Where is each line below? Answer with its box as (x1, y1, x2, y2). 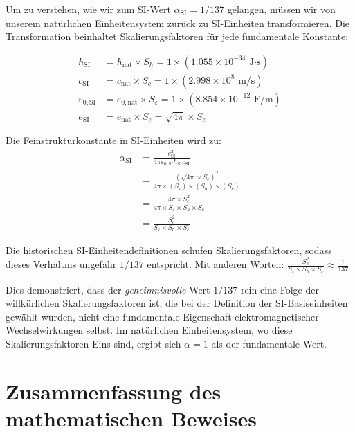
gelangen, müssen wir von (227, 2, 336, 16)
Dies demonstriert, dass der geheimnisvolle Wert (6, 282, 210, 296)
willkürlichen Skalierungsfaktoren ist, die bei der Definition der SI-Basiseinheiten (6, 296, 348, 310)
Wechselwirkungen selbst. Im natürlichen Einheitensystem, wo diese (6, 323, 293, 337)
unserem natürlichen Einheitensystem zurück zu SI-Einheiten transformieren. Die (6, 15, 349, 30)
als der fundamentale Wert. (211, 336, 327, 350)
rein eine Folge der (240, 282, 319, 296)
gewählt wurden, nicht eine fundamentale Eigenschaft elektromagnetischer (6, 309, 319, 323)
